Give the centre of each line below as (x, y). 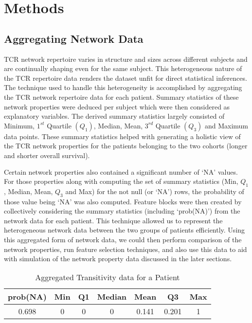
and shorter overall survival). (47, 155)
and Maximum (226, 125)
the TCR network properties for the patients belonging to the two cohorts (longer (126, 146)
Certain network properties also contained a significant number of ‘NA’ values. (121, 171)
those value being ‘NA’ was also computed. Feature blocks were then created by (123, 201)
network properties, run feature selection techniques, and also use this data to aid (126, 249)
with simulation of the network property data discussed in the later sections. (118, 259)
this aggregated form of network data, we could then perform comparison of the (123, 240)
